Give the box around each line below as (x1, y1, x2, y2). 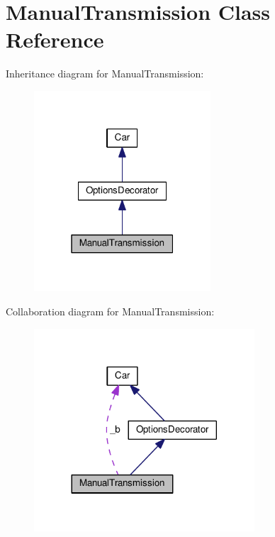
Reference (6, 25, 104, 54)
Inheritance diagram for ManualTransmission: (6, 66, 204, 81)
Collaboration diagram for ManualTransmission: (6, 304, 215, 319)
